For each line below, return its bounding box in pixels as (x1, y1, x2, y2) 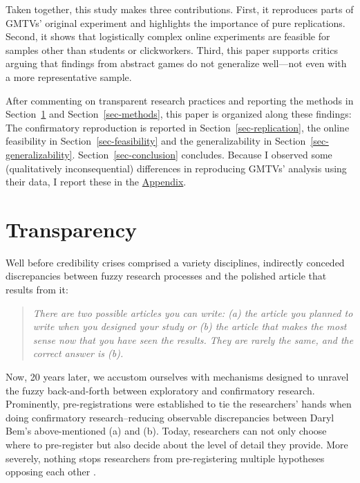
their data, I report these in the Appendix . (6, 174, 187, 189)
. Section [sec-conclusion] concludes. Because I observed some (72, 147, 332, 161)
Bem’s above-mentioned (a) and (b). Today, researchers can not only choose (6, 423, 327, 438)
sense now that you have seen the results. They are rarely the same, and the (32, 332, 354, 347)
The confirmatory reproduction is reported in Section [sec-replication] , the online (6, 120, 350, 134)
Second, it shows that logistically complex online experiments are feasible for (6, 29, 330, 44)
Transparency (6, 215, 138, 243)
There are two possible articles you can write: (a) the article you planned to (32, 305, 353, 320)
